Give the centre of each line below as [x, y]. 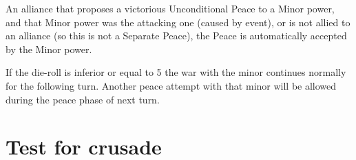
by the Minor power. [49, 49]
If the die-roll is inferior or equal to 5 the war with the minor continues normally [176, 72]
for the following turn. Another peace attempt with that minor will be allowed [171, 85]
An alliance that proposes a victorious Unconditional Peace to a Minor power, [170, 8]
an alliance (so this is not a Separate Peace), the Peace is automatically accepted [176, 36]
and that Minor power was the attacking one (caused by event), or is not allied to [178, 22]
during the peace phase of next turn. [83, 99]
